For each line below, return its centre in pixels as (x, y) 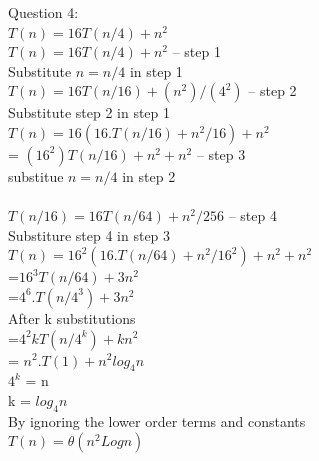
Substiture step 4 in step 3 (89, 234)
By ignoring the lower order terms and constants (157, 420)
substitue (36, 175)
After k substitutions (72, 317)
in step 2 (149, 175)
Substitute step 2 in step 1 (89, 112)
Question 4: (43, 12)
